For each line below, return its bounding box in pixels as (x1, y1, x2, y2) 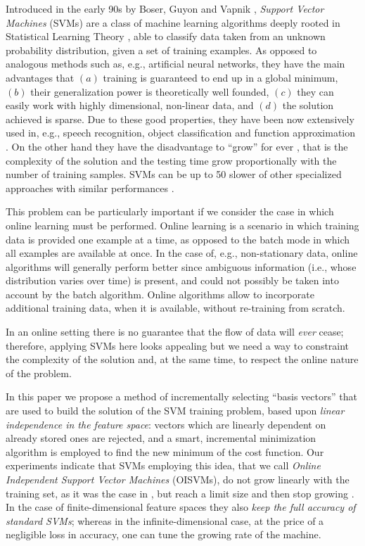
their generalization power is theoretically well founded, (30, 84, 269, 99)
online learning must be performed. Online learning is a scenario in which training (6, 217, 359, 232)
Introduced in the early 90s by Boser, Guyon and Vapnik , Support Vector (6, 1, 324, 15)
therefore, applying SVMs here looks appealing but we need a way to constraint (6, 338, 350, 353)
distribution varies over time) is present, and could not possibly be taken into (6, 273, 339, 288)
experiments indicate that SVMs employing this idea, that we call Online (6, 458, 321, 473)
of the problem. (6, 365, 72, 380)
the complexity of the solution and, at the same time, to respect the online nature (6, 352, 359, 367)
